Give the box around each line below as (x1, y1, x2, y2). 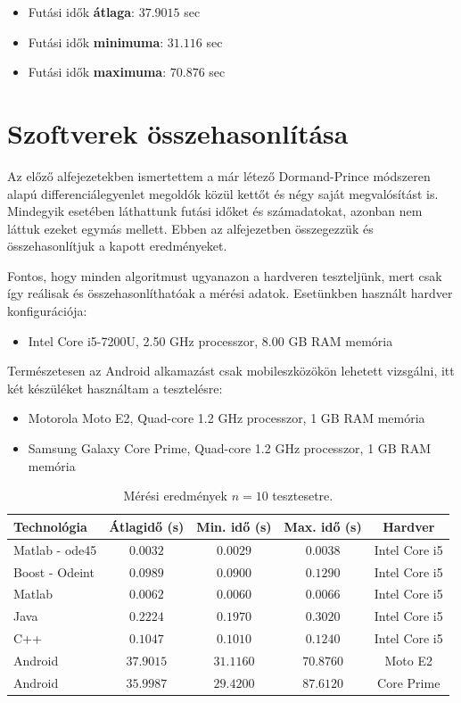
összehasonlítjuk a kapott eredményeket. (7, 236, 227, 255)
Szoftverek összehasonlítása (7, 114, 349, 151)
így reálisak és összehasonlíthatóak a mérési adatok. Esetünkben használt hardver (7, 284, 453, 302)
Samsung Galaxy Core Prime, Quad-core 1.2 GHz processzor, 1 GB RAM (28, 439, 432, 458)
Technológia (13, 517, 87, 535)
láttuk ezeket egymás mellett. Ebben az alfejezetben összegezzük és (7, 219, 374, 237)
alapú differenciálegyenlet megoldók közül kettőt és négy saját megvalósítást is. (7, 184, 439, 203)
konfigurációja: (7, 302, 87, 320)
